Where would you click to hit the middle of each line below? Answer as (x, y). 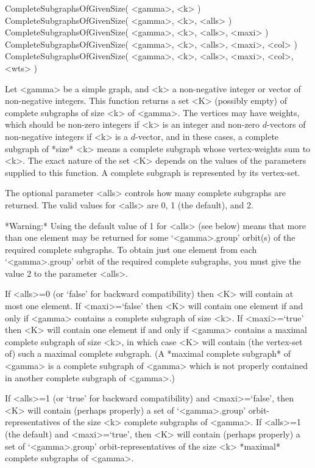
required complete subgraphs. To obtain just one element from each (131, 249)
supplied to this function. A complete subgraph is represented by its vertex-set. (153, 172)
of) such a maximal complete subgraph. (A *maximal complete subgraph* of (148, 353)
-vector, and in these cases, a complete (207, 136)
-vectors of (286, 124)
